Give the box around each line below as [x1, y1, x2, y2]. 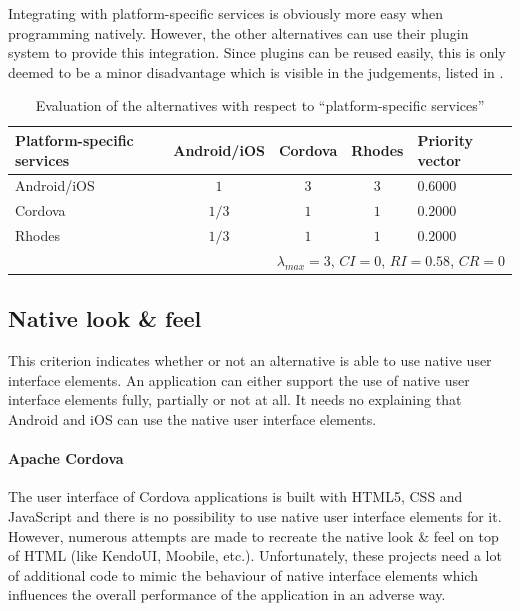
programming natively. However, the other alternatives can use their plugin [8, 22, 469, 43]
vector [417, 149, 461, 170]
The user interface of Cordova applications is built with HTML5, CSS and [8, 486, 463, 507]
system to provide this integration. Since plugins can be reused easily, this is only [8, 42, 506, 63]
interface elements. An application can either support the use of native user [8, 369, 470, 390]
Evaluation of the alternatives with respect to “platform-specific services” [35, 95, 485, 116]
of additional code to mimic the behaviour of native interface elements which [8, 564, 478, 585]
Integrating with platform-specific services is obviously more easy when [8, 3, 443, 23]
